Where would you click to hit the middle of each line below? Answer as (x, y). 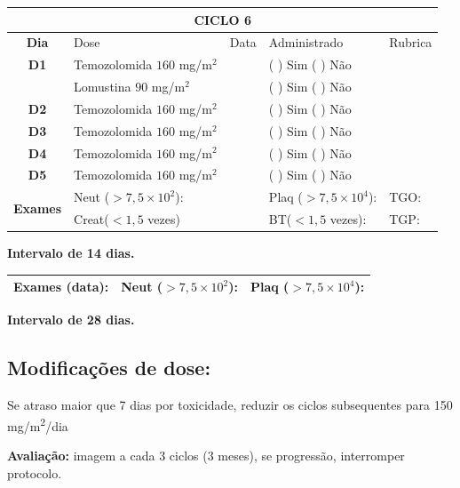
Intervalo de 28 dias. (71, 320)
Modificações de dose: (109, 368)
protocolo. (35, 472)
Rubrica (411, 42)
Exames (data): (61, 287)
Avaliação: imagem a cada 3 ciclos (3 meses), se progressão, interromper (206, 456)
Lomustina (103, 87)
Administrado (306, 42)
